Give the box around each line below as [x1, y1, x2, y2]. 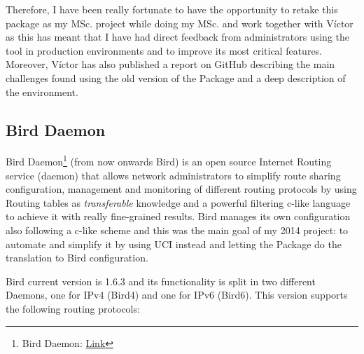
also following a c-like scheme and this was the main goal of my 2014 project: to [6, 222, 349, 237]
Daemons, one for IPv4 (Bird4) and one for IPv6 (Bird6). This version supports [6, 287, 348, 302]
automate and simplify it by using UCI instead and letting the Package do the [6, 236, 342, 251]
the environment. [6, 84, 78, 99]
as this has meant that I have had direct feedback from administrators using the [6, 29, 349, 44]
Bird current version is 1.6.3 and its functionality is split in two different [6, 273, 316, 288]
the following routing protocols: [6, 301, 140, 315]
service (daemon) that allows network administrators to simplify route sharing [6, 168, 341, 182]
